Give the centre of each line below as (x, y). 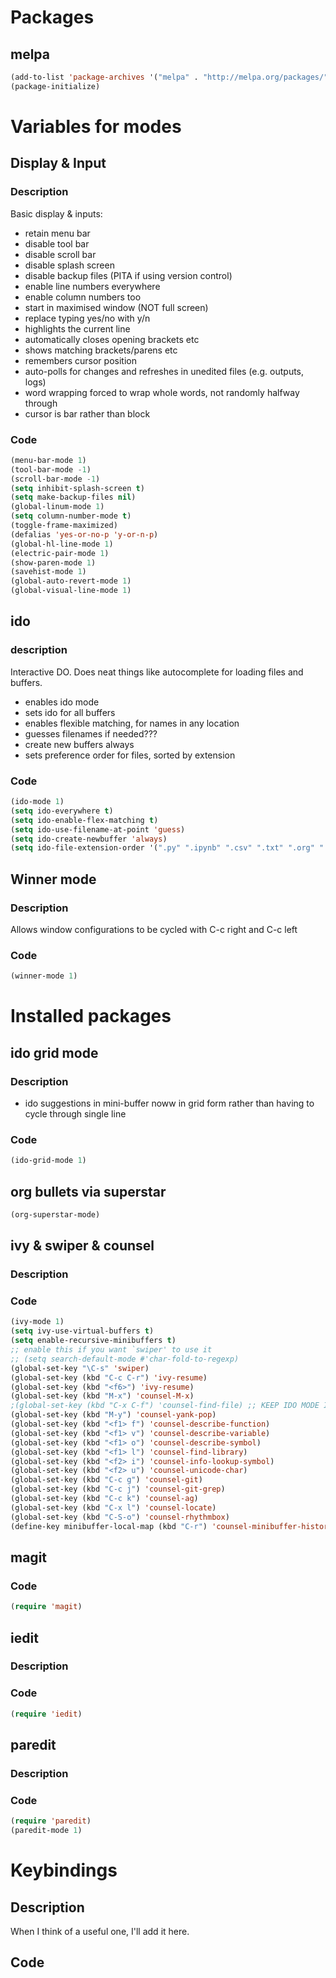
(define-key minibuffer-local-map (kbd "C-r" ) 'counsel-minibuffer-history (171, 1526)
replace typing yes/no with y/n (87, 318)
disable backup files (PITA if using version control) (128, 275)
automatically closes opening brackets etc (112, 339)
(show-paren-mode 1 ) (53, 562)
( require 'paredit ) (51, 1821)
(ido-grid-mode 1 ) (48, 1161)
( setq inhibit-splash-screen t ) (77, 488)
